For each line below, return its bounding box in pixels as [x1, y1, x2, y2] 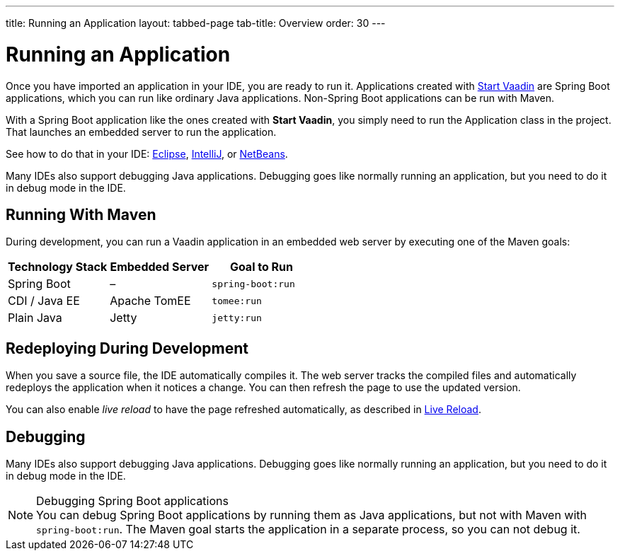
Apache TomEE [110, 294, 191, 308]
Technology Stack [8, 260, 108, 274]
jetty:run [212, 312, 262, 323]
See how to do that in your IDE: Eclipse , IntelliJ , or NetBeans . [6, 147, 288, 160]
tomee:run [212, 295, 262, 306]
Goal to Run [229, 260, 294, 274]
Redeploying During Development [6, 339, 249, 357]
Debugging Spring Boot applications [36, 494, 229, 509]
